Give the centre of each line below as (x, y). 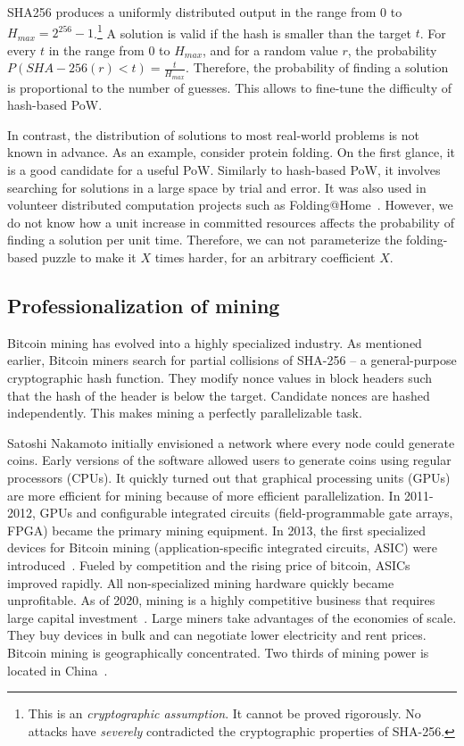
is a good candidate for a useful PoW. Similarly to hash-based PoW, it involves (224, 170)
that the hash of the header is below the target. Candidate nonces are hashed (219, 395)
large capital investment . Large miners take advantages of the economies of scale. (232, 617)
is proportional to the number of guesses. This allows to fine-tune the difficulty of (229, 87)
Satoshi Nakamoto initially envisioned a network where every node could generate (231, 442)
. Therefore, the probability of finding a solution (317, 67)
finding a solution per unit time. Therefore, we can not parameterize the (205, 240)
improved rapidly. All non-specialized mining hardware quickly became (201, 582)
